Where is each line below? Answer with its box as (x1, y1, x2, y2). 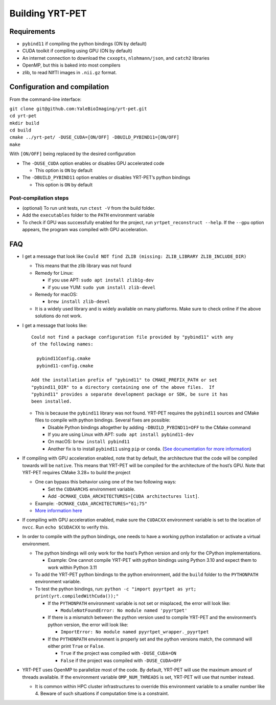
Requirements (9, 27, 56, 36)
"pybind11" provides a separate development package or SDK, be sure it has (31, 391, 228, 398)
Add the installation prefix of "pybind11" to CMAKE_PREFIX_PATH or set (31, 377, 217, 383)
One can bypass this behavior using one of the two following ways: (35, 479, 176, 485)
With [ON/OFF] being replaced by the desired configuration (9, 151, 136, 157)
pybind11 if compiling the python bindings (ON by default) (22, 41, 147, 47)
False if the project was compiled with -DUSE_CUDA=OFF (60, 657, 182, 664)
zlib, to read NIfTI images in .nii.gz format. (22, 69, 117, 75)
